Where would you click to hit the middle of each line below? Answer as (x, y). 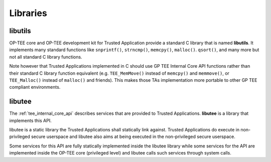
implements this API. (31, 120)
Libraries (28, 13)
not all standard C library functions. (46, 57)
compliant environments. (35, 87)
